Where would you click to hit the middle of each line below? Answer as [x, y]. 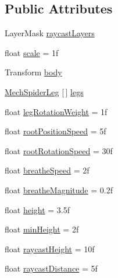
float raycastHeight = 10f [50, 249]
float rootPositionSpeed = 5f [56, 131]
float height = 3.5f [37, 209]
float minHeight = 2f [42, 229]
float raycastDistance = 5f [51, 268]
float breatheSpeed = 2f [47, 170]
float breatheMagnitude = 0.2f [59, 190]
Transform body [33, 72]
